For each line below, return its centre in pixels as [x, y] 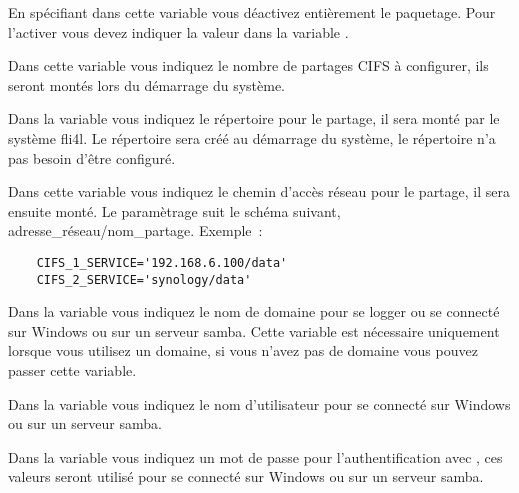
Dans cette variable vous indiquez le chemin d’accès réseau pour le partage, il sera [259, 191]
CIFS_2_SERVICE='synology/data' [144, 279]
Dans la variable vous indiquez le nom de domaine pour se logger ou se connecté [254, 311]
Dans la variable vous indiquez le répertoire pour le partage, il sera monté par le [254, 118]
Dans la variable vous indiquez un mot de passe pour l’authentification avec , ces [255, 456]
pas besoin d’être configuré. [92, 157]
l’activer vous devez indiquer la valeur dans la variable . [178, 31]
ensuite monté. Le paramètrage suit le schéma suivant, [174, 210]
